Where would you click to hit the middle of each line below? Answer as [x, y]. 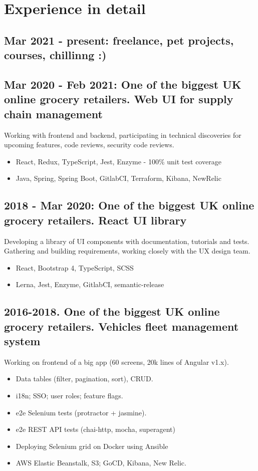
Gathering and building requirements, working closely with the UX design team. [127, 251]
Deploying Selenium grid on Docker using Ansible [92, 446]
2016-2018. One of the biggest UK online [112, 311]
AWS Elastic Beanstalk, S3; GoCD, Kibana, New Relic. [101, 463]
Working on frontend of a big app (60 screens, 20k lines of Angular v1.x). [116, 362]
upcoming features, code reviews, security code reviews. [89, 145]
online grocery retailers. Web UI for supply [119, 99]
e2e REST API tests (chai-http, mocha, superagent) [95, 429]
